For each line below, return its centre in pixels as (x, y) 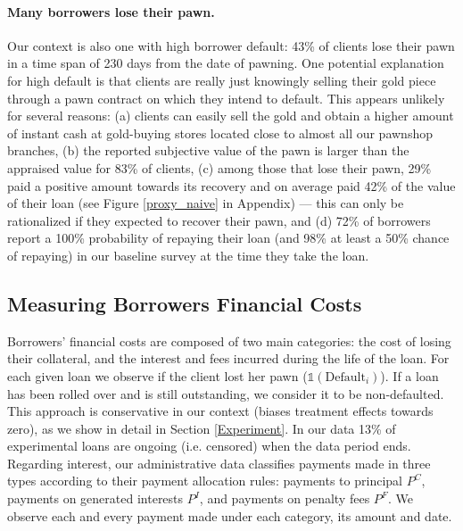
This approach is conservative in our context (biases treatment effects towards (220, 411)
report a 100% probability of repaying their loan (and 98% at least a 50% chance (228, 238)
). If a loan (409, 375)
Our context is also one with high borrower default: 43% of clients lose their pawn (231, 45)
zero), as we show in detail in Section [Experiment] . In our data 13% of (202, 428)
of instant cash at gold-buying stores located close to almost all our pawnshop (220, 133)
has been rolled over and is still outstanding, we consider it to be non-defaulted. (226, 393)
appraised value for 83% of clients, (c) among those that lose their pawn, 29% (219, 167)
